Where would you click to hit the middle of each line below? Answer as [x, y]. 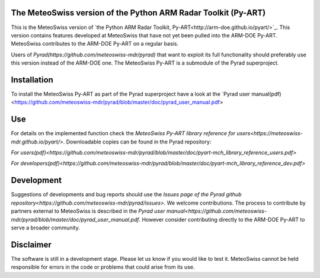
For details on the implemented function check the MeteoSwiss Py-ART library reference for [123, 133]
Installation [32, 80]
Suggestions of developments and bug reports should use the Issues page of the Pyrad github [126, 194]
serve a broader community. [45, 228]
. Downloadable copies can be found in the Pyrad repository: [137, 142]
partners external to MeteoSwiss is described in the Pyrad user [88, 211]
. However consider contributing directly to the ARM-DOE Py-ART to [222, 219]
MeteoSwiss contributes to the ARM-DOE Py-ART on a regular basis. [95, 44]
